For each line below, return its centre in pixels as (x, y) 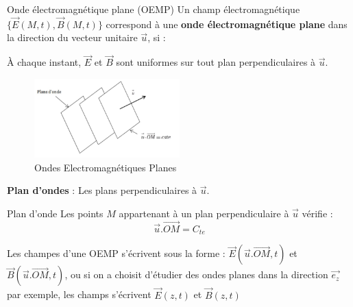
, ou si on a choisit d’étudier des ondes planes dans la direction (196, 274)
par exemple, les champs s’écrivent (79, 294)
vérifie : (317, 213)
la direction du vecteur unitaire (72, 37)
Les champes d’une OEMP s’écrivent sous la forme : (116, 253)
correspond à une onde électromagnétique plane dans (227, 24)
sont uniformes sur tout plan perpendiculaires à (216, 62)
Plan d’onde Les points (55, 213)
